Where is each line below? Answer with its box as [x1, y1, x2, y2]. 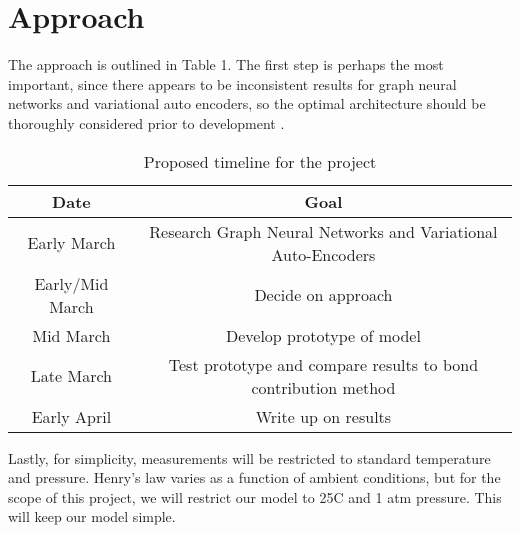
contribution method [251, 375, 396, 399]
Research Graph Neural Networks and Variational [149, 219, 498, 243]
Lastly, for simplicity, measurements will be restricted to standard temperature [8, 447, 491, 468]
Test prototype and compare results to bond [168, 352, 479, 376]
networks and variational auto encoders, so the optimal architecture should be [8, 93, 486, 114]
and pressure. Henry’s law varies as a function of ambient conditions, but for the [8, 467, 501, 488]
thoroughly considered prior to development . [8, 112, 285, 133]
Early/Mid [34, 271, 109, 295]
